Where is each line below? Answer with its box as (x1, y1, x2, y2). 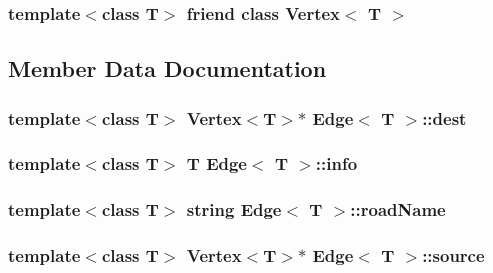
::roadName (350, 197, 446, 222)
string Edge (186, 197, 282, 222)
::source (422, 243, 485, 268)
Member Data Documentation (8, 53, 327, 84)
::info (315, 151, 358, 176)
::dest (422, 105, 467, 130)
